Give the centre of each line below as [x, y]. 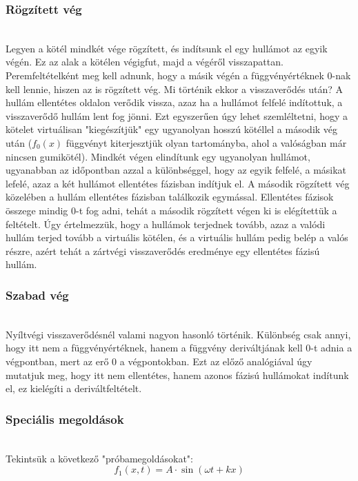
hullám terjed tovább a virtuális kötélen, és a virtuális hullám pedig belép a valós [177, 237]
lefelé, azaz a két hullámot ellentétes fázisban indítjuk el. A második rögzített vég [178, 183]
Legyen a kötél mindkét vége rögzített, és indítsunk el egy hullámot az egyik [167, 48]
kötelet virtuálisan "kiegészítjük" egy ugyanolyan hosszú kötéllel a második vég [172, 129]
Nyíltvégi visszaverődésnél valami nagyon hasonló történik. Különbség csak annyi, [178, 334]
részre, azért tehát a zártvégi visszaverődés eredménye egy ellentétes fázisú [163, 250]
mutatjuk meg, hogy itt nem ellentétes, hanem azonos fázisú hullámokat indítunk [177, 375]
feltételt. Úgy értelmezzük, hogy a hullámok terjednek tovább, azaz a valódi [166, 224]
